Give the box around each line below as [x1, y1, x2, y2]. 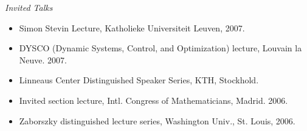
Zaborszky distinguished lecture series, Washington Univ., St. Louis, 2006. [19, 114, 295, 127]
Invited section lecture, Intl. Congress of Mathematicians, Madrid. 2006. [19, 94, 288, 106]
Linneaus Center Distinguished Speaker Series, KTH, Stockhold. [19, 74, 259, 86]
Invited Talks [5, 1, 53, 13]
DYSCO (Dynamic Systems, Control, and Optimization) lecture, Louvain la [19, 42, 302, 54]
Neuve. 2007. [19, 53, 67, 66]
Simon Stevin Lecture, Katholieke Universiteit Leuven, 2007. [19, 21, 245, 34]
